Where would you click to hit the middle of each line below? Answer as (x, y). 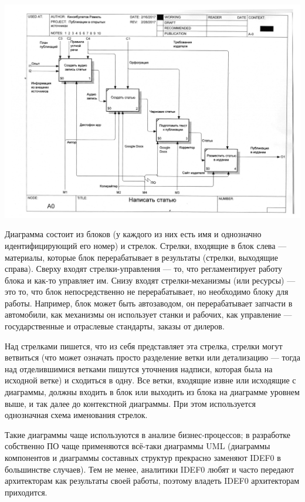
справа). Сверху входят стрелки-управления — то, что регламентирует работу (143, 269)
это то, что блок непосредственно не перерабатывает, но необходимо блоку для (147, 292)
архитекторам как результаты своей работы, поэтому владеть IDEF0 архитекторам (152, 481)
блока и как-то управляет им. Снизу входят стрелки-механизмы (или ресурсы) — (150, 280)
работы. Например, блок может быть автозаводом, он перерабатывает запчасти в (149, 303)
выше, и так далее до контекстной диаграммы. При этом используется (130, 403)
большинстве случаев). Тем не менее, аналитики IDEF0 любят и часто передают (150, 469)
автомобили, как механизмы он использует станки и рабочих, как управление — (148, 314)
